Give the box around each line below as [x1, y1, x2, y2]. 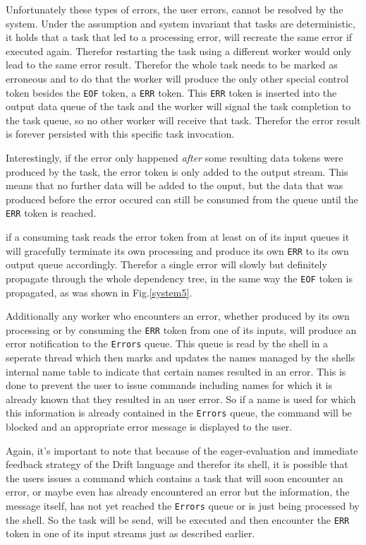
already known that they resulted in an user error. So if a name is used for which [6, 391, 356, 406]
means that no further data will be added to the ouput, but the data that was [6, 178, 343, 193]
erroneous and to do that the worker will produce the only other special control [6, 71, 349, 85]
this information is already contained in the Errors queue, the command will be [6, 405, 352, 420]
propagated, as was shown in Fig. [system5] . [6, 285, 193, 299]
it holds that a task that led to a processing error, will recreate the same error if [6, 30, 353, 44]
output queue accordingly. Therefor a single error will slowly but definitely [6, 257, 327, 272]
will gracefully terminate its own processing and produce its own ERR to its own [6, 243, 349, 258]
